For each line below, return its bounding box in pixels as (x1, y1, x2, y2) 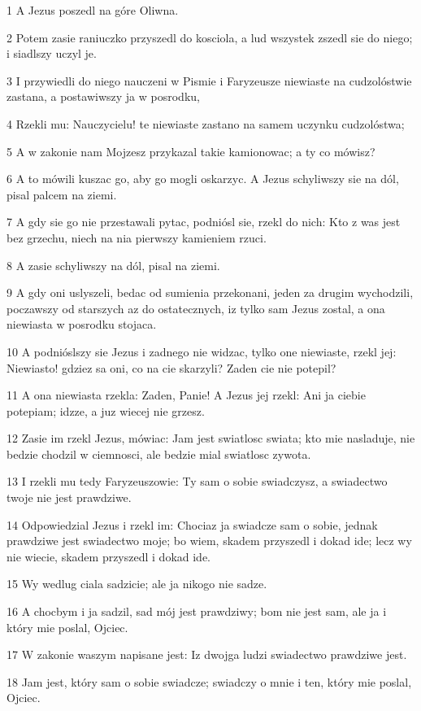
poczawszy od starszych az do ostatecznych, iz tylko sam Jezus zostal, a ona (7, 299, 385, 316)
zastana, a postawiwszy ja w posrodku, (7, 88, 200, 105)
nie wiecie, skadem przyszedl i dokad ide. (7, 547, 211, 565)
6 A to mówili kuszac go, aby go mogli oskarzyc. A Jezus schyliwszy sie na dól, (7, 170, 399, 187)
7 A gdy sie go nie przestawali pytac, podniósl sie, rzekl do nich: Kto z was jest (7, 213, 401, 230)
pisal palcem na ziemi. (7, 185, 117, 203)
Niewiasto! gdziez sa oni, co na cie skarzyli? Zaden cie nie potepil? (7, 359, 336, 376)
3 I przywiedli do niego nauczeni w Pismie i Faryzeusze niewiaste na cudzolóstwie (7, 72, 412, 89)
